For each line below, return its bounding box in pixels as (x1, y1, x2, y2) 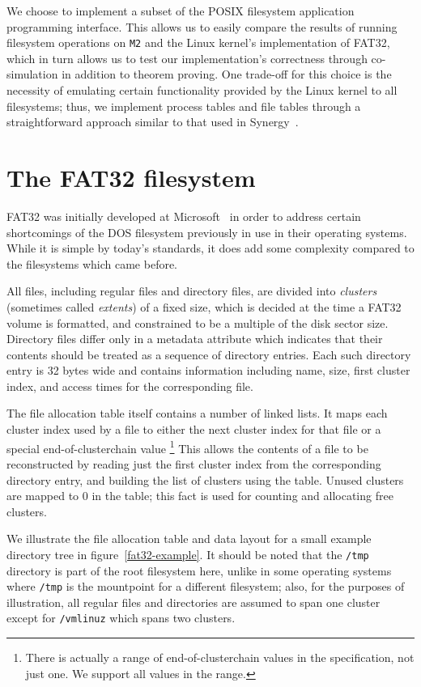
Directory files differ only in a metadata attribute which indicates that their (6, 330, 383, 347)
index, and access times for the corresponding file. (6, 377, 253, 394)
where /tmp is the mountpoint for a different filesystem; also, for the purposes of (6, 578, 405, 595)
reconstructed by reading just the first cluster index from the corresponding (6, 455, 381, 472)
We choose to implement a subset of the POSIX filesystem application (6, 2, 355, 19)
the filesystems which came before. (6, 255, 178, 272)
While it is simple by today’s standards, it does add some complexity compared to (6, 240, 415, 257)
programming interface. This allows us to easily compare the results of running (6, 18, 398, 35)
